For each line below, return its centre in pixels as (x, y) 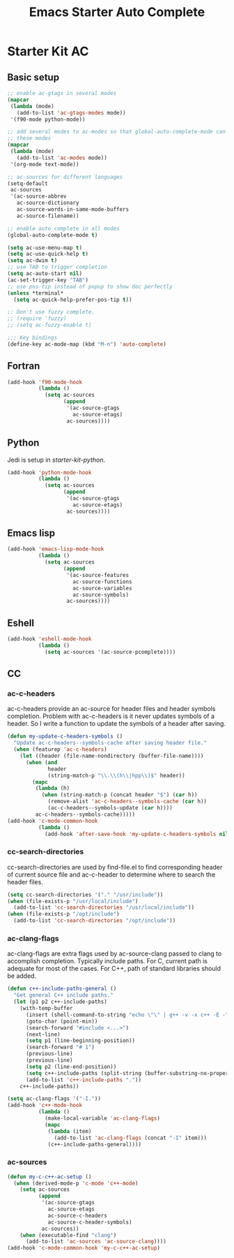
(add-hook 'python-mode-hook (49, 472)
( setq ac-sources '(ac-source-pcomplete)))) (110, 652)
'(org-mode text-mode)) (45, 164)
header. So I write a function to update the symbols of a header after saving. (117, 724)
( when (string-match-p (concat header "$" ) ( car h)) (119, 795)
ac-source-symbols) (101, 594)
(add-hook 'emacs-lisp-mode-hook (56, 549)
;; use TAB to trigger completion (57, 267)
